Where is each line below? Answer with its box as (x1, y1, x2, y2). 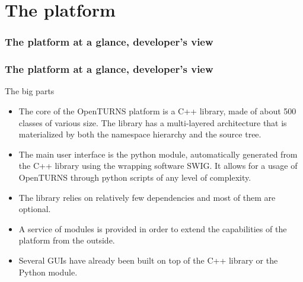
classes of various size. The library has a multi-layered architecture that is (18, 116, 287, 129)
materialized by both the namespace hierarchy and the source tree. (18, 128, 261, 140)
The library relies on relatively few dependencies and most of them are (18, 191, 276, 203)
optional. (18, 203, 51, 215)
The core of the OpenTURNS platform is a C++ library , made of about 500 (18, 105, 296, 117)
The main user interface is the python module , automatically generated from (18, 148, 298, 160)
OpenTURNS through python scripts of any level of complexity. (18, 171, 251, 183)
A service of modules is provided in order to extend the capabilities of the (18, 222, 287, 235)
